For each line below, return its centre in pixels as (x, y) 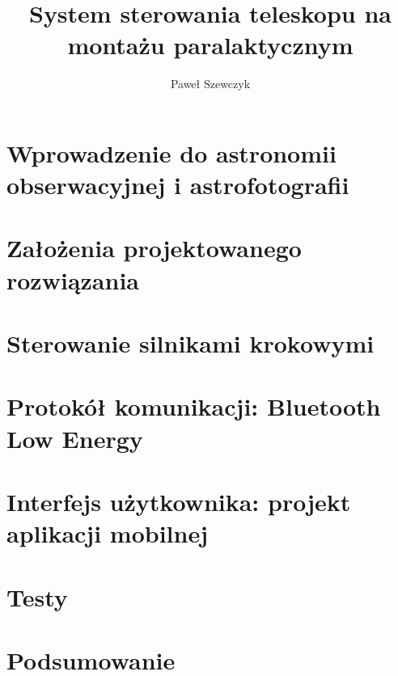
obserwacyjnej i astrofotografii (178, 185)
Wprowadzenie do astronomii (171, 152)
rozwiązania (73, 279)
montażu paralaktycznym (210, 45)
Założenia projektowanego (154, 248)
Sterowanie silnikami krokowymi (191, 343)
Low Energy (75, 438)
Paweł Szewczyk (210, 84)
